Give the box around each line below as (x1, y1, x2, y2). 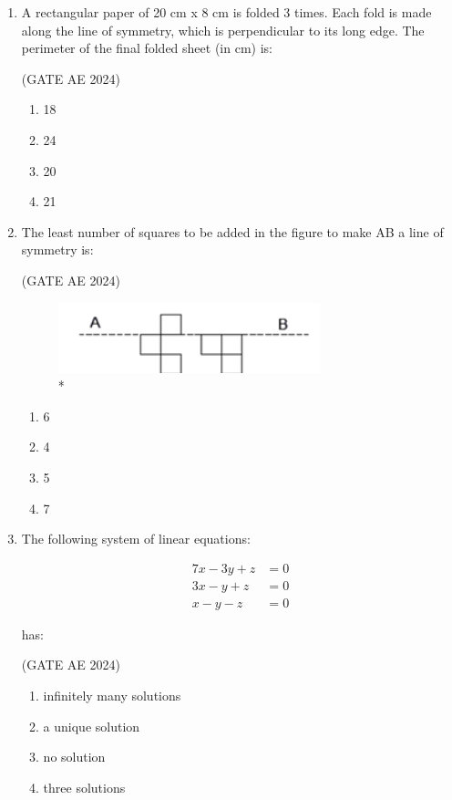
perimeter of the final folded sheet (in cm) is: (21, 38, 272, 57)
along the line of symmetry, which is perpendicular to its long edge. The (21, 20, 425, 39)
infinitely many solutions (43, 685, 181, 704)
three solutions (43, 777, 126, 796)
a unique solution (43, 716, 140, 735)
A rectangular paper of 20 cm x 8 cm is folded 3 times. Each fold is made (21, 3, 432, 21)
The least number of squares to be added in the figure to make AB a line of (21, 222, 444, 241)
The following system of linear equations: (21, 529, 251, 548)
